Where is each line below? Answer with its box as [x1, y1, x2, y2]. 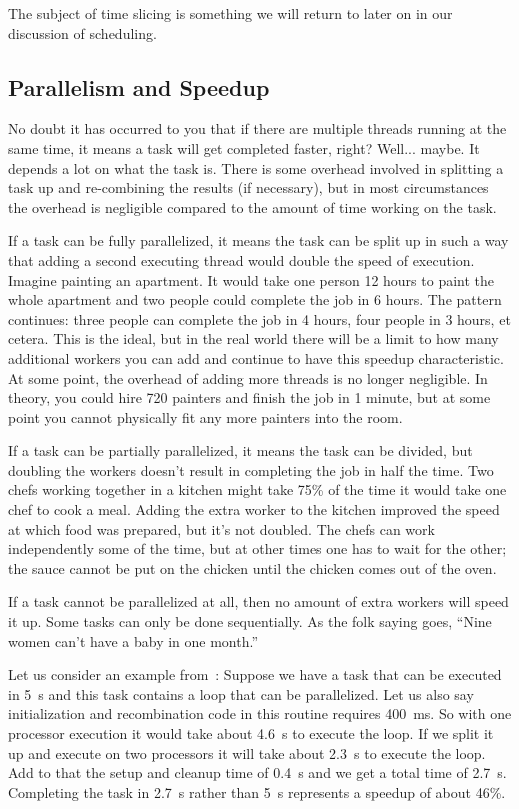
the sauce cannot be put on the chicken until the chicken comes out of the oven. [8, 557, 497, 578]
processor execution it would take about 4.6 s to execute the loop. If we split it [8, 723, 494, 744]
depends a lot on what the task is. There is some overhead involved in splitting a [8, 157, 504, 178]
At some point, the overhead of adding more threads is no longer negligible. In [8, 367, 488, 388]
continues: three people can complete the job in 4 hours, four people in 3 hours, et [8, 308, 511, 329]
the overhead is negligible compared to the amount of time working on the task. [8, 196, 497, 217]
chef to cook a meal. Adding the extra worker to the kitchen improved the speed [8, 499, 500, 520]
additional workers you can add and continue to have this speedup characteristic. [8, 347, 504, 368]
